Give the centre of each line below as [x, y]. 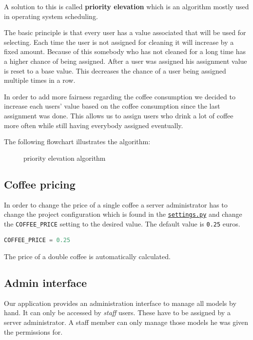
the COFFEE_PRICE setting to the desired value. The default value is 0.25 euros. [122, 223]
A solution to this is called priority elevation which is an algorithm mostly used [126, 6]
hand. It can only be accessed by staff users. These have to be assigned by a [117, 312]
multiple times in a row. [40, 80]
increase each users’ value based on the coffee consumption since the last [112, 106]
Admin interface [46, 283]
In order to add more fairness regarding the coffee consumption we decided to [120, 96]
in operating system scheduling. [51, 16]
